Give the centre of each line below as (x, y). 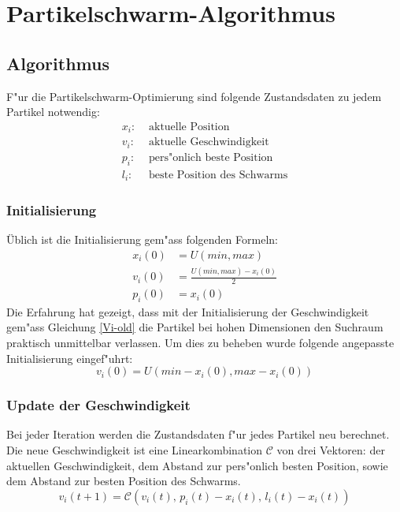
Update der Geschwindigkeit (98, 405)
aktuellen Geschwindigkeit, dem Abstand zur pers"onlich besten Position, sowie (197, 465)
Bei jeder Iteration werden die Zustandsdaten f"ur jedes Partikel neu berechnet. (198, 434)
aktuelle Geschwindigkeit (209, 142)
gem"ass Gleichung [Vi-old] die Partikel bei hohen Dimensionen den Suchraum (195, 327)
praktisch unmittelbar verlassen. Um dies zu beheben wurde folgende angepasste (200, 343)
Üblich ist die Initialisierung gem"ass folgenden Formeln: (142, 239)
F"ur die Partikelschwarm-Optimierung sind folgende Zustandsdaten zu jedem (194, 96)
